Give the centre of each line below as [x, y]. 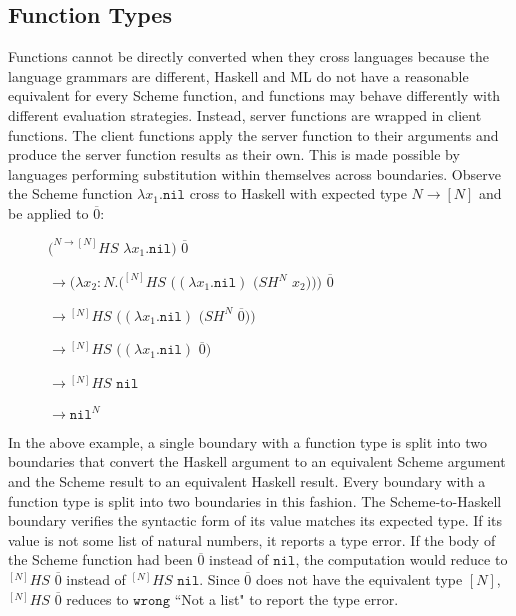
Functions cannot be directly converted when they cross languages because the [248, 56]
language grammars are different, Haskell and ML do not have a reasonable [238, 75]
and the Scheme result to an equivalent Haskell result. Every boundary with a [247, 481]
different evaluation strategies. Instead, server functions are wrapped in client [245, 114]
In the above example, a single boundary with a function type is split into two [248, 441]
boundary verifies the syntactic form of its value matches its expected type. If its [255, 520]
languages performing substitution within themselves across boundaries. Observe [254, 173]
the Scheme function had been [100, 559]
